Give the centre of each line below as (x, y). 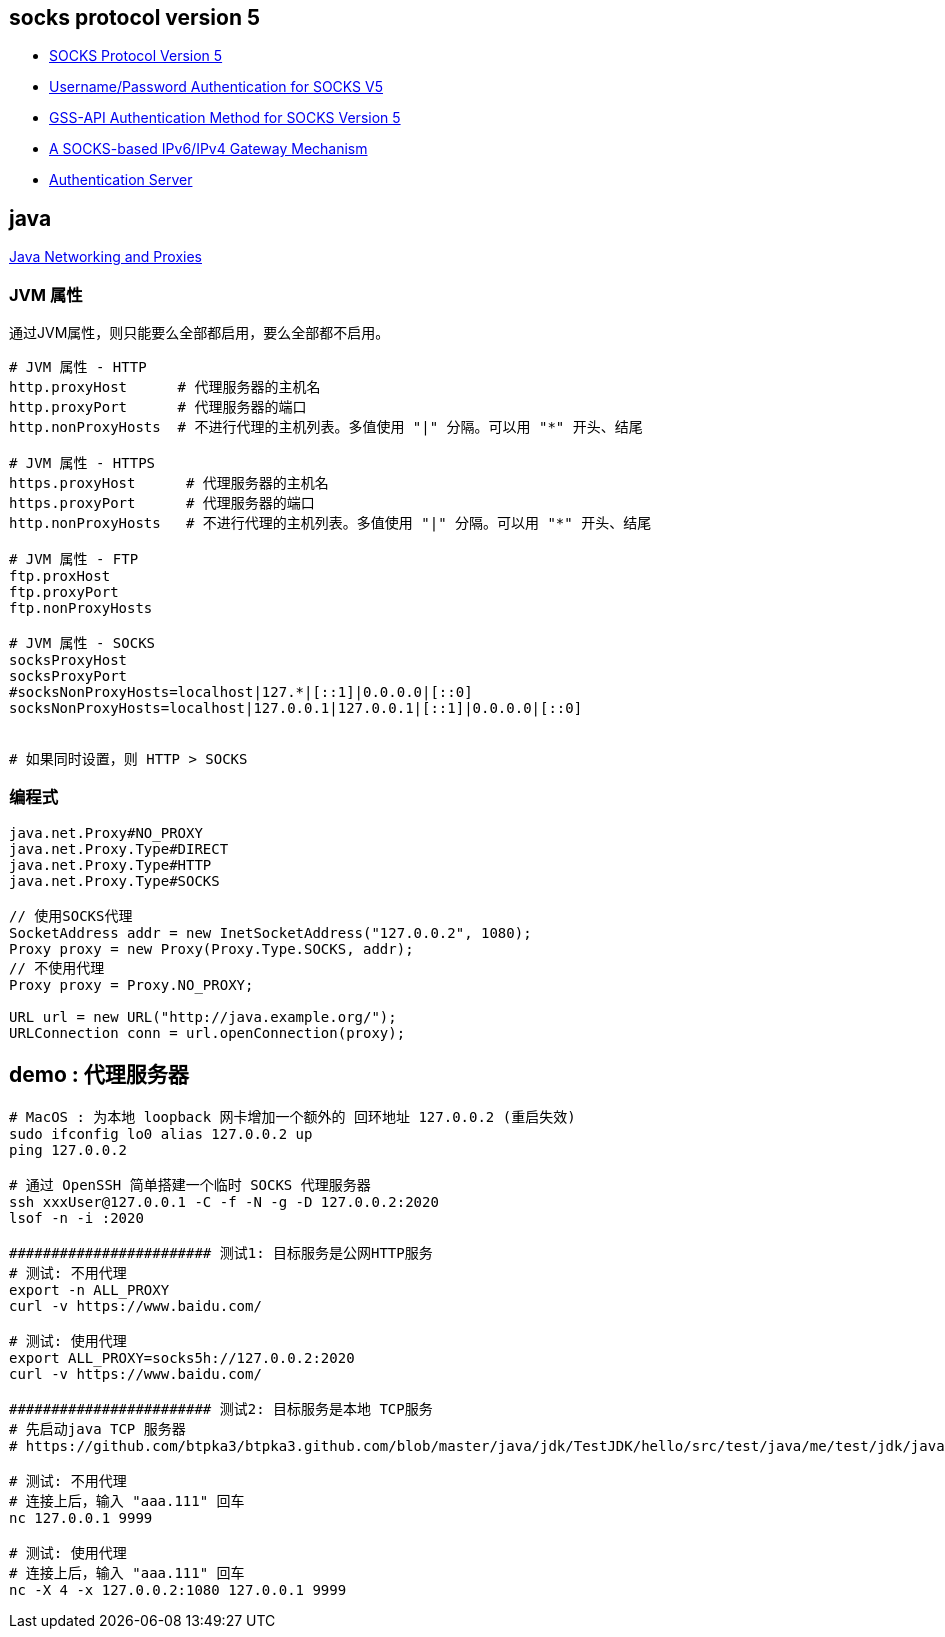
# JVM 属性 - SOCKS (82, 643)
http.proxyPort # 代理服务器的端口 (158, 407)
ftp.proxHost (60, 576)
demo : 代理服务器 (99, 1075)
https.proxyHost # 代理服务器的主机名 (169, 483)
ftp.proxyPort (64, 592)
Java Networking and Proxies (105, 257)
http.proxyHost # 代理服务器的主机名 (165, 387)
